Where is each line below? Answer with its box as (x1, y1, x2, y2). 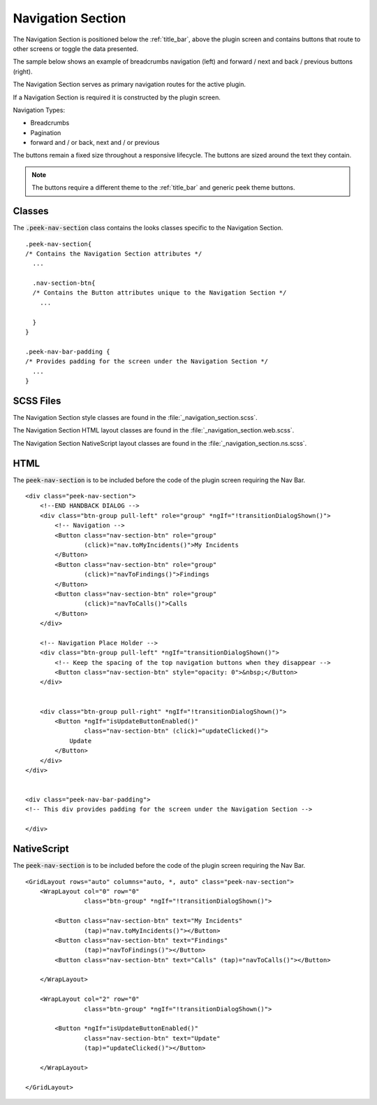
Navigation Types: (13, 106, 66, 114)
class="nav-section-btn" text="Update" (84, 1034, 221, 1042)
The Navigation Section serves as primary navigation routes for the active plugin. (13, 80, 246, 89)
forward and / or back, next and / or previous (30, 139, 160, 147)
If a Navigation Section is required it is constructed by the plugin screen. (13, 93, 221, 101)
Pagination (30, 128, 61, 136)
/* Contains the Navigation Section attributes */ (25, 249, 202, 258)
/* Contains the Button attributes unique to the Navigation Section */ (32, 289, 287, 297)
